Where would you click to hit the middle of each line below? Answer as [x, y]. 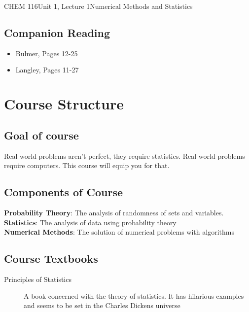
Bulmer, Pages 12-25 [47, 53]
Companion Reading [57, 32]
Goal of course [41, 135]
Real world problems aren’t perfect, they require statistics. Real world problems [124, 156]
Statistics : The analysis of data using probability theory [90, 222]
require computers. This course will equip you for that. [87, 165]
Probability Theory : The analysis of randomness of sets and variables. [114, 212]
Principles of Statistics [38, 279]
